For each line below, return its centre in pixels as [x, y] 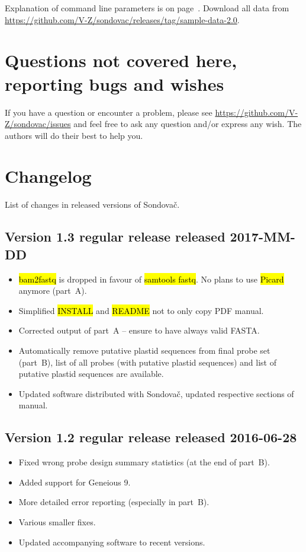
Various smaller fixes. [57, 521]
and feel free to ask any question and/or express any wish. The [188, 124]
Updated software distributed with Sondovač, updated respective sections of [156, 393]
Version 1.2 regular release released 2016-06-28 [151, 437]
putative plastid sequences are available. [91, 374]
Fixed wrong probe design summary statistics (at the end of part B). [144, 462]
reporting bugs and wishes [115, 83]
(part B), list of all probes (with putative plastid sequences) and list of [147, 362]
